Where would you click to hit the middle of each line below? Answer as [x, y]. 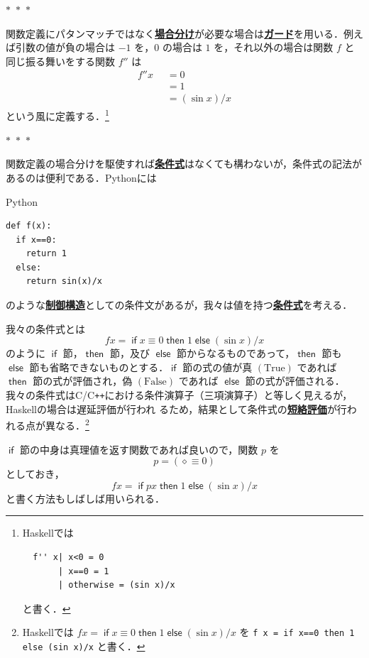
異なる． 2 [67, 424]
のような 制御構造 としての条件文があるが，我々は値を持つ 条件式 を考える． [179, 305]
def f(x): [29, 226]
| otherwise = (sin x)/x [116, 585]
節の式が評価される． [295, 381]
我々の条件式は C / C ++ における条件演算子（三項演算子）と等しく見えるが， [179, 395]
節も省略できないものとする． [99, 367]
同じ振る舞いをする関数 [60, 61]
